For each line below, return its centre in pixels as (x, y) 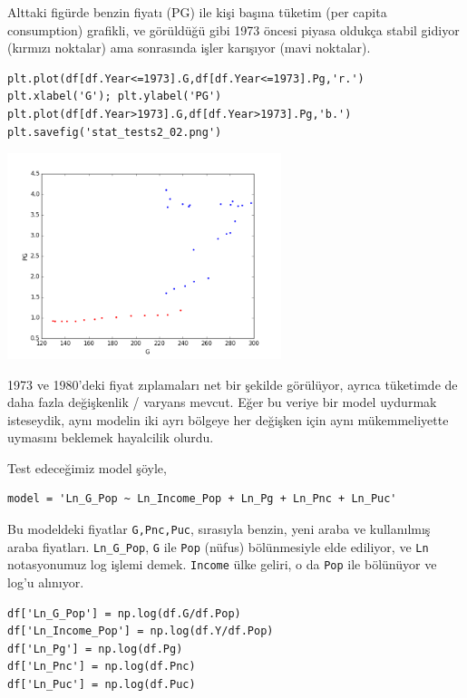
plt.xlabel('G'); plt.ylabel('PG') (115, 97)
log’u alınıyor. (46, 582)
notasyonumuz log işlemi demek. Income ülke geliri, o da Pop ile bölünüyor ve (222, 564)
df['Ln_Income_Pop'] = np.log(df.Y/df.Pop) (141, 631)
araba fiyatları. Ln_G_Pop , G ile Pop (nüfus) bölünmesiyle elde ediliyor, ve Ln (218, 546)
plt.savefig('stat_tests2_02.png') (115, 132)
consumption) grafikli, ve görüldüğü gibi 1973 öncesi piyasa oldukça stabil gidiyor (233, 29)
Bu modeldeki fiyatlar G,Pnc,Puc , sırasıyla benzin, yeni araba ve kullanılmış (219, 529)
